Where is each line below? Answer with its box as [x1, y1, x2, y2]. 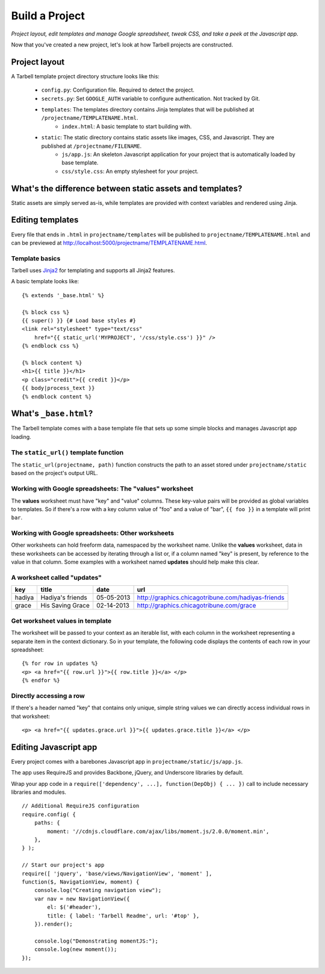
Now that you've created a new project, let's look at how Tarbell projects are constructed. [11, 41, 234, 48]
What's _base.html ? [11, 409, 93, 419]
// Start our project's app [22, 862, 105, 869]
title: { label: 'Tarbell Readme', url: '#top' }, [47, 912, 200, 919]
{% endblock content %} [22, 393, 92, 400]
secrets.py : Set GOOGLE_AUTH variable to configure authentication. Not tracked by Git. [41, 95, 260, 102]
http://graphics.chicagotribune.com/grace [137, 602, 256, 610]
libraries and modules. [11, 788, 66, 796]
